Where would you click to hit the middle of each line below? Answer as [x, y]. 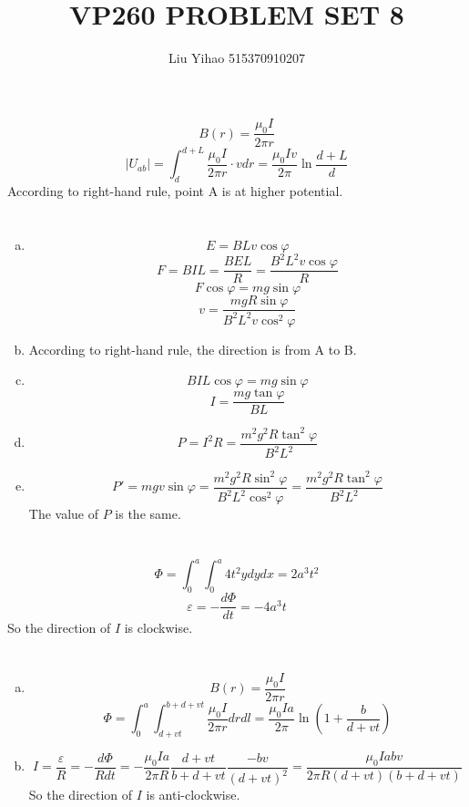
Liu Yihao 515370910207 [237, 58]
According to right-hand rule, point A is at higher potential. [175, 190]
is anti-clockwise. [193, 795]
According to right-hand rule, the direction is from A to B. [193, 349]
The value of [64, 514]
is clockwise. [158, 628]
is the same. [148, 514]
